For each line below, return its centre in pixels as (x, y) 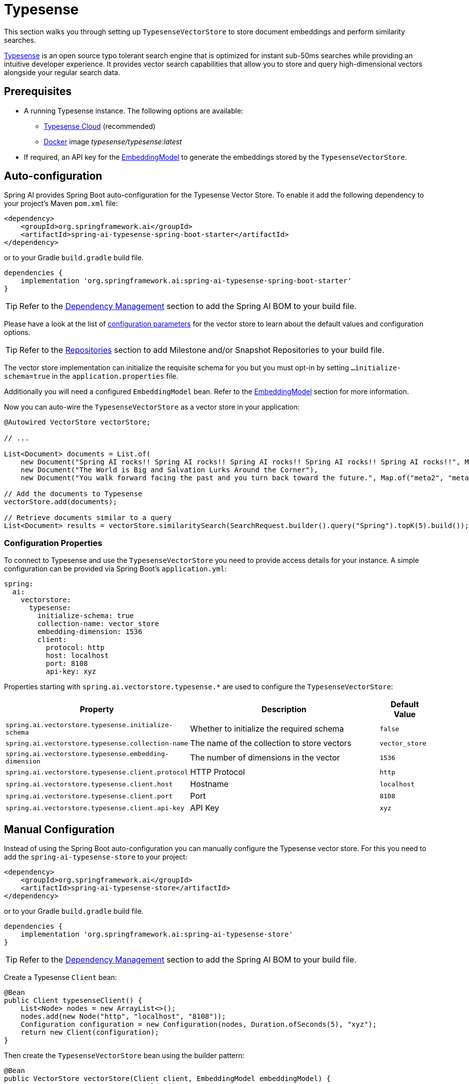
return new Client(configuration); (90, 1032)
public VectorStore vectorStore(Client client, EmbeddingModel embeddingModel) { (167, 1079)
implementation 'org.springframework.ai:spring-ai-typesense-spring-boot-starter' (186, 281)
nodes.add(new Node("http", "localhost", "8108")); (123, 1017)
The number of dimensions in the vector (265, 758)
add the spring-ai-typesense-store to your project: (96, 857)
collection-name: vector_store (98, 624)
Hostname (209, 784)
